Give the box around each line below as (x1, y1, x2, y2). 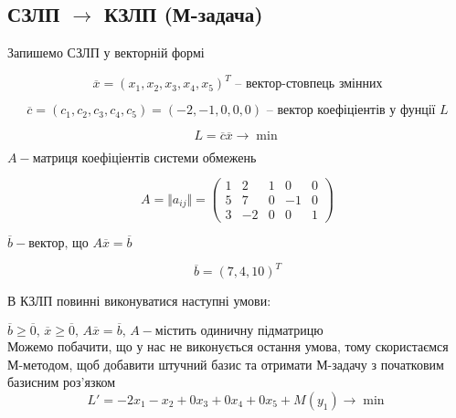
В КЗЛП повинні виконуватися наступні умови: (7, 291, 271, 310)
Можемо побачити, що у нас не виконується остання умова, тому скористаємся (7, 336, 449, 355)
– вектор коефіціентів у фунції (266, 104, 436, 118)
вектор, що (28, 236, 89, 250)
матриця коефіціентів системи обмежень (32, 152, 257, 166)
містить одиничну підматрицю (154, 324, 323, 338)
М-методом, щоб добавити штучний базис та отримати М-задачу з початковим (7, 354, 444, 373)
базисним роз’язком (7, 372, 116, 392)
